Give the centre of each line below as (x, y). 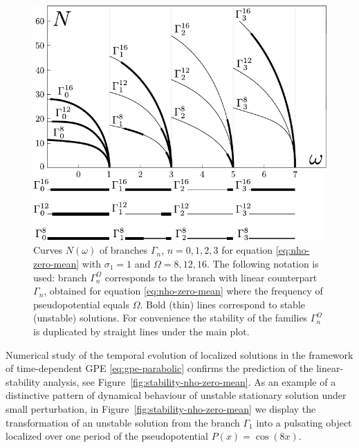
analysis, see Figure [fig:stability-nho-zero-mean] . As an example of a (190, 381)
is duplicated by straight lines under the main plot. (141, 331)
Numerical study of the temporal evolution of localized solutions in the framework (179, 354)
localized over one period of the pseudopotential (107, 436)
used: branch (60, 277)
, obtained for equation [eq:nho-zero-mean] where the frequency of (183, 291)
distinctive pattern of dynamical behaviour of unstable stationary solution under (176, 395)
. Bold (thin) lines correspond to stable (223, 304)
